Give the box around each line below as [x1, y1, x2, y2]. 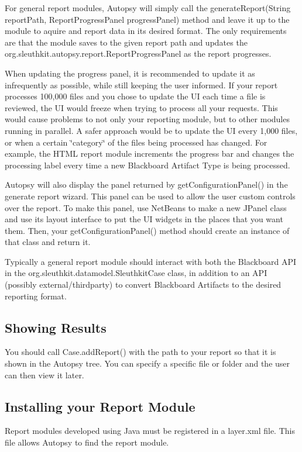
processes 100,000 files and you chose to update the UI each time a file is [5, 90, 266, 102]
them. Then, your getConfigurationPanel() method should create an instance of [5, 224, 290, 236]
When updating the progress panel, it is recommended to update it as [5, 67, 255, 79]
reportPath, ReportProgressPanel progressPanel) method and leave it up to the [5, 13, 290, 25]
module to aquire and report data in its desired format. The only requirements [5, 25, 287, 37]
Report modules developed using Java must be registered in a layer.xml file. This [5, 425, 295, 437]
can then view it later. [5, 368, 84, 381]
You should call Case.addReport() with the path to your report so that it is [5, 346, 276, 358]
